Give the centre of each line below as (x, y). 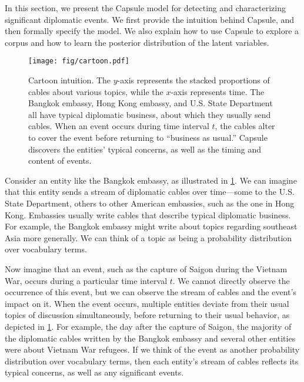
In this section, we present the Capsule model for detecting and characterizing (145, 8)
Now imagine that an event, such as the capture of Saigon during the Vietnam (146, 268)
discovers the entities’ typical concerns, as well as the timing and (145, 149)
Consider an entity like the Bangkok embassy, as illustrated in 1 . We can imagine (151, 180)
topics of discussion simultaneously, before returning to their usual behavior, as (147, 315)
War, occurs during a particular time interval (86, 280)
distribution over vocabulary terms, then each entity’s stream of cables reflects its (152, 361)
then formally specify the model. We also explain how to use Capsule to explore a (152, 31)
